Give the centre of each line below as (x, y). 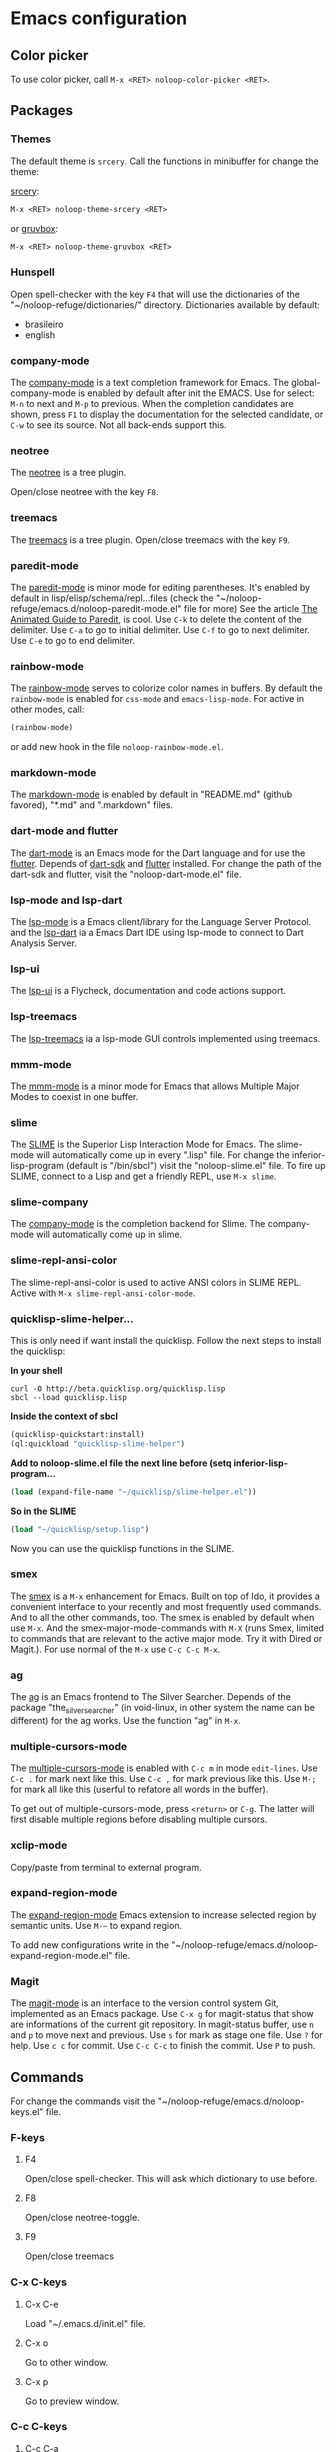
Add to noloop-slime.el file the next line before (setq (121, 1463)
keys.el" (27, 2111)
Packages (41, 110)
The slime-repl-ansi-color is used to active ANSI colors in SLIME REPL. (156, 1282)
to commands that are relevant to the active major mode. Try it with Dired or (166, 1638)
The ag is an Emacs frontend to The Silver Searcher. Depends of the (151, 1697)
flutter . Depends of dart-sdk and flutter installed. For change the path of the (166, 863)
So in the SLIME (43, 1511)
